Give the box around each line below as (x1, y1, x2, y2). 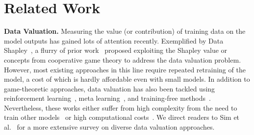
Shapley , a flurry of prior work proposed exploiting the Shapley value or (4, 45, 228, 55)
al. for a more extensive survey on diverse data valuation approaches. (4, 122, 215, 132)
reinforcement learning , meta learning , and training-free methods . (4, 93, 211, 103)
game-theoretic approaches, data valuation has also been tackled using (4, 83, 215, 93)
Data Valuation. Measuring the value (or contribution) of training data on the (4, 26, 246, 36)
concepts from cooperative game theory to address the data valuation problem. (4, 54, 241, 65)
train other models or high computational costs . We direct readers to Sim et (4, 112, 240, 122)
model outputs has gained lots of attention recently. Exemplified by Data (4, 35, 224, 45)
